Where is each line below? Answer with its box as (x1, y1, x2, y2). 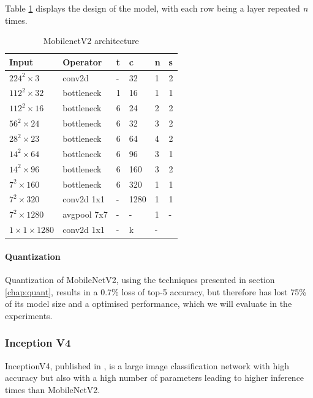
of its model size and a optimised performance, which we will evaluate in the (5, 297, 292, 310)
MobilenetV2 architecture (43, 34, 139, 47)
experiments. (5, 309, 53, 322)
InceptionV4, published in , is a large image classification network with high (5, 359, 289, 372)
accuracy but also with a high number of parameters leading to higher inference (5, 371, 304, 384)
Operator (62, 55, 102, 68)
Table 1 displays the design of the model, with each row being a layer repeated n (5, 2, 308, 14)
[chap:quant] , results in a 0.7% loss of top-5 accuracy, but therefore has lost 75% (5, 285, 306, 298)
